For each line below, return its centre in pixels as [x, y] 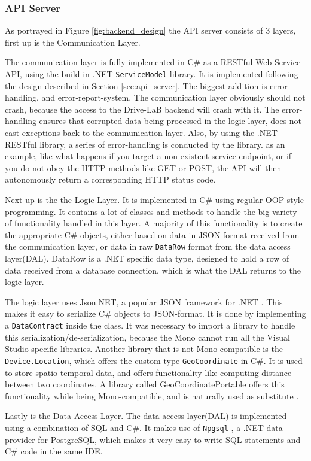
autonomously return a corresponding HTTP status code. [110, 179]
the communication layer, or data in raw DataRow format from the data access [148, 246]
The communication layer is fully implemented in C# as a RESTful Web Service [153, 62]
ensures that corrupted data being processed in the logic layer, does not [170, 121]
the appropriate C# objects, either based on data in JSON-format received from [152, 234]
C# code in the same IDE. [54, 451]
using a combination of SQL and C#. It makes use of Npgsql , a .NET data [144, 427]
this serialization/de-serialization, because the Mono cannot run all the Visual [147, 337]
